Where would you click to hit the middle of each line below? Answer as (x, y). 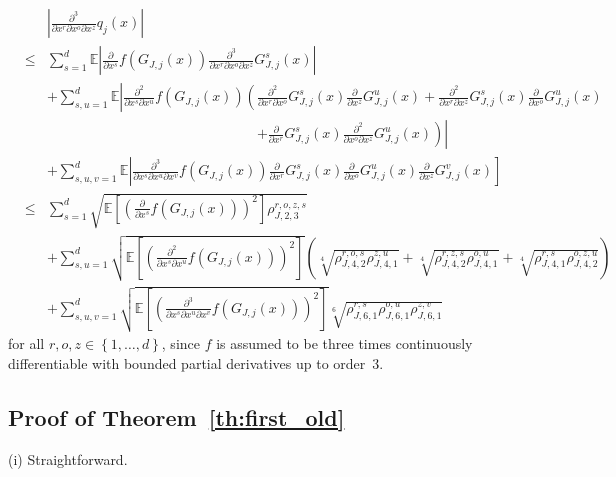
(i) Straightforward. (68, 458)
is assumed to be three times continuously (344, 343)
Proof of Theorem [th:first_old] (176, 416)
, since (180, 343)
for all (26, 343)
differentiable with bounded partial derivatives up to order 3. (196, 362)
